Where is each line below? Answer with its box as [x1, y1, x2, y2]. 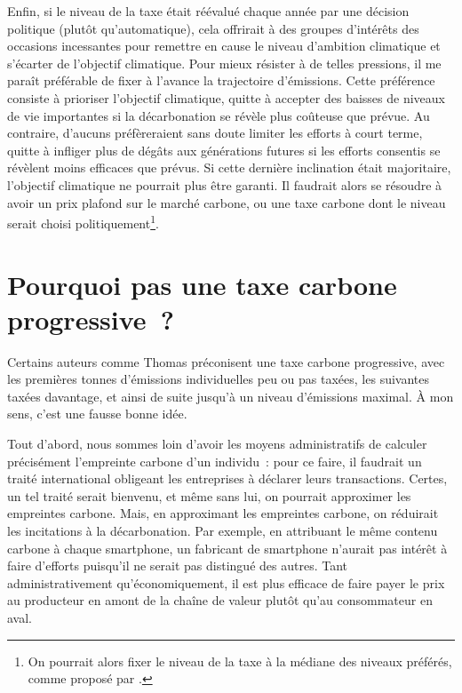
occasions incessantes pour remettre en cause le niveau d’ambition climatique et [7, 36, 441, 55]
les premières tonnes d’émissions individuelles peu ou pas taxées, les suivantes [7, 370, 430, 388]
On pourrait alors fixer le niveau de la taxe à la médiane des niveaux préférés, [28, 651, 452, 670]
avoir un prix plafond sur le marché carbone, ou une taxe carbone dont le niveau [7, 193, 446, 211]
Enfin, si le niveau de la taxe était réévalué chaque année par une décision [7, 2, 410, 20]
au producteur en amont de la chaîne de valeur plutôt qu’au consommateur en [7, 591, 433, 609]
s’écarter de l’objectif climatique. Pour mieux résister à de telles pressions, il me [7, 53, 442, 72]
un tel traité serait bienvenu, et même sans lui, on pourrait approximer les [7, 486, 411, 505]
